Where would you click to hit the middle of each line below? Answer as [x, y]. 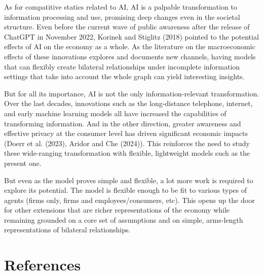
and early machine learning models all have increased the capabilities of [115, 113]
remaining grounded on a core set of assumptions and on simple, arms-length [124, 219]
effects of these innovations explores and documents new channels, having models [130, 56]
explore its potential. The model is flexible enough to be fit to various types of [126, 190]
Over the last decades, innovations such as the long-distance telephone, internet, [128, 103]
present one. [23, 163]
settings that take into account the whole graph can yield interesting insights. [124, 76]
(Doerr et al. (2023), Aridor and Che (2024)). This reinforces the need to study [127, 143]
